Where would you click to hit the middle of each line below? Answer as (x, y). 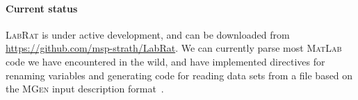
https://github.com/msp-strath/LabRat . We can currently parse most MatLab (174, 48)
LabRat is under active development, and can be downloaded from (148, 34)
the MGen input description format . (85, 89)
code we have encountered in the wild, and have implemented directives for (165, 61)
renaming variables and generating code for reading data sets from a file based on (179, 75)
